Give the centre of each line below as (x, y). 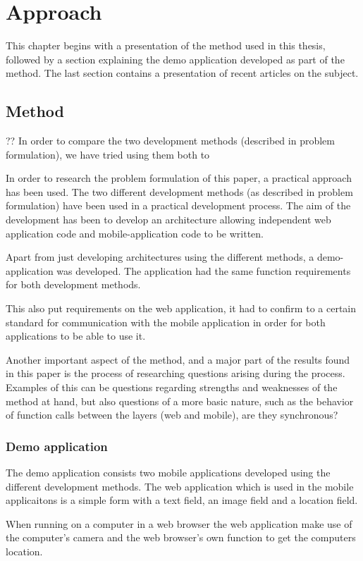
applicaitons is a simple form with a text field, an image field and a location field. (182, 500)
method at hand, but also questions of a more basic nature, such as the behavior (180, 401)
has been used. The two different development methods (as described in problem (179, 191)
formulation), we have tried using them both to (108, 154)
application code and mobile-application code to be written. (135, 233)
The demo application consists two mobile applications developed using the (168, 473)
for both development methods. (73, 284)
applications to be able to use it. (76, 336)
